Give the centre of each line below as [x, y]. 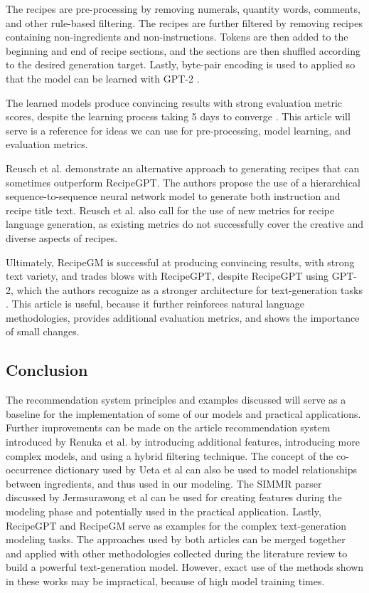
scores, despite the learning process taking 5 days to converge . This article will [178, 116]
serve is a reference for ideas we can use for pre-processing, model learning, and [178, 130]
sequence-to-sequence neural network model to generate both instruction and [173, 196]
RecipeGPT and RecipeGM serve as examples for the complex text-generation [176, 525]
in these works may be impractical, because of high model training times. [165, 581]
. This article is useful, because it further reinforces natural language [155, 304]
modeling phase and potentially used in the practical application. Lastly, [164, 511]
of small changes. [43, 331]
